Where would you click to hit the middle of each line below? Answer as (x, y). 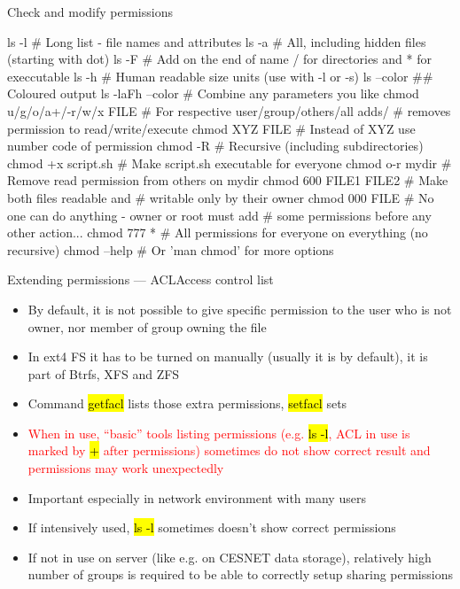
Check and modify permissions (90, 12)
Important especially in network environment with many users (197, 497)
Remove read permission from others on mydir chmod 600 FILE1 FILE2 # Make (228, 180)
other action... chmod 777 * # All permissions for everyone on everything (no (218, 232)
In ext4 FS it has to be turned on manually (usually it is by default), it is (228, 356)
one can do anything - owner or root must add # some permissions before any (219, 215)
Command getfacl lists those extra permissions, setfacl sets (187, 403)
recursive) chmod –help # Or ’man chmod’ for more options (171, 249)
